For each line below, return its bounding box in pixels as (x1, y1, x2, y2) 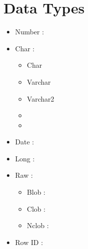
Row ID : (15, 237, 43, 247)
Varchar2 (27, 93, 54, 104)
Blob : (27, 187, 45, 197)
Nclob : (27, 220, 49, 231)
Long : (15, 153, 35, 163)
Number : (15, 26, 44, 37)
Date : (15, 136, 34, 147)
